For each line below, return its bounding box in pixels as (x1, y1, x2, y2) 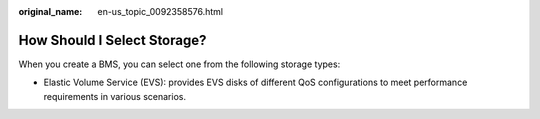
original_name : (18, 6, 83, 17)
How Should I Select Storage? (18, 31, 207, 49)
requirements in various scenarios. (43, 90, 187, 102)
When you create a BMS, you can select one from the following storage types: (18, 58, 341, 70)
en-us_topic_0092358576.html (97, 6, 224, 17)
